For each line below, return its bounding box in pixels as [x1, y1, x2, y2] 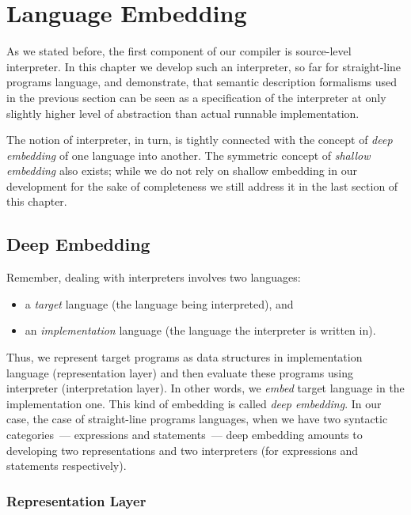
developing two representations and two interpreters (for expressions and [6, 441, 359, 458]
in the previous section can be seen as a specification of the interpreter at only [6, 89, 386, 105]
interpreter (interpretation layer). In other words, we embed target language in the [6, 380, 405, 396]
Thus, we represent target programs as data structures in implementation [6, 349, 363, 365]
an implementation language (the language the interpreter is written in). [25, 322, 376, 339]
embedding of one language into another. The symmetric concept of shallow [6, 146, 371, 163]
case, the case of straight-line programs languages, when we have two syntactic [6, 411, 388, 427]
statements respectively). [6, 457, 127, 474]
